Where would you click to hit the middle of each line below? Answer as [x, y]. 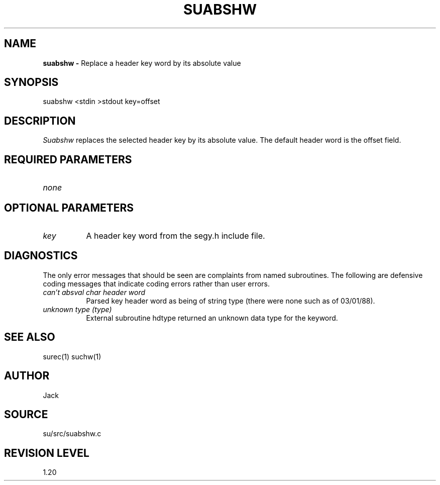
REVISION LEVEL [47, 453]
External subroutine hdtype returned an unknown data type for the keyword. [212, 318]
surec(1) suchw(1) [72, 356]
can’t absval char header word [94, 292]
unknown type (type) [77, 309]
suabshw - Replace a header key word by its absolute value [142, 63]
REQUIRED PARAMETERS [68, 159]
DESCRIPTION [40, 121]
